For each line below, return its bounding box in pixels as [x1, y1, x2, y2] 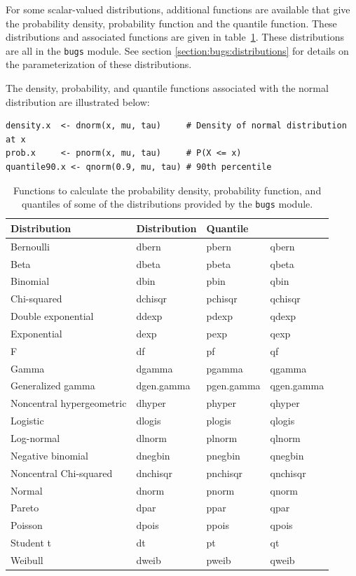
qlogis [270, 413, 295, 428]
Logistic [11, 413, 44, 428]
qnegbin [270, 448, 304, 462]
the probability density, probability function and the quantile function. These [6, 15, 337, 30]
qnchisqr [270, 465, 306, 480]
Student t [11, 535, 51, 550]
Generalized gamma [11, 378, 95, 393]
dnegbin [136, 448, 170, 462]
